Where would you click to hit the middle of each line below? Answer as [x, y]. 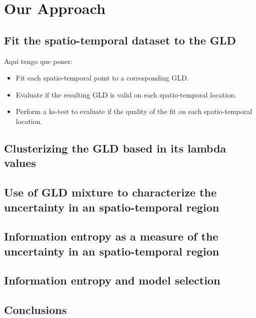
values [20, 163]
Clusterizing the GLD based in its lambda [115, 148]
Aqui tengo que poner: [38, 61]
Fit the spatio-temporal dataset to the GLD [120, 40]
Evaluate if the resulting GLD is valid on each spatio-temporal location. [126, 94]
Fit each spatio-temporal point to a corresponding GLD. [102, 78]
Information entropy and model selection [112, 280]
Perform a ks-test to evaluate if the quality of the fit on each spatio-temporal [134, 111]
